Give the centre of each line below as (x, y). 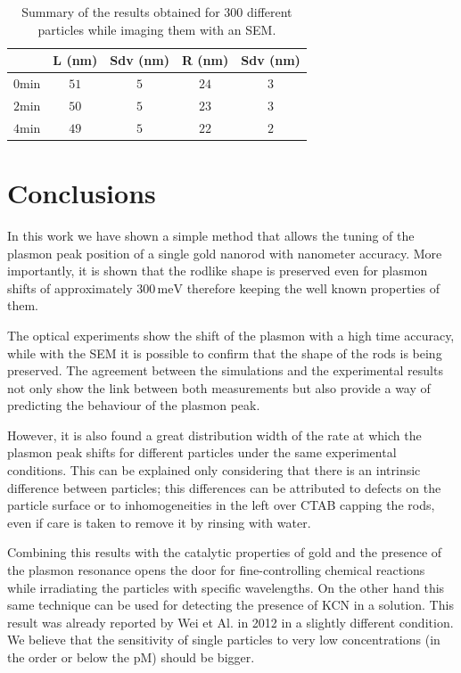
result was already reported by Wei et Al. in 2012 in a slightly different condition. (230, 622)
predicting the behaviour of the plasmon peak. (134, 405)
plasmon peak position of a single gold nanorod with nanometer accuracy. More (225, 253)
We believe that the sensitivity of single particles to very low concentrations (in (224, 640)
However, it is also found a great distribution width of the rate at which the (214, 435)
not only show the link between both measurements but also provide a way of (219, 387)
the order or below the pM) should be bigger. (131, 657)
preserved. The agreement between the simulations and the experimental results (225, 370)
